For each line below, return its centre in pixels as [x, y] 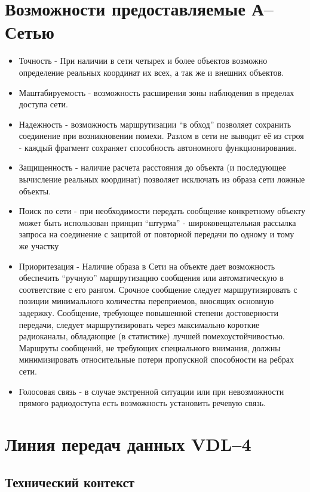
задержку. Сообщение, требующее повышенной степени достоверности [148, 312]
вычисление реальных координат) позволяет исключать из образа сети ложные [162, 179]
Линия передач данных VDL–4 [128, 443]
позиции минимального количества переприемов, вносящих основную [146, 301]
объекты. [35, 191]
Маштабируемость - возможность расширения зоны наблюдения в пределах [156, 92]
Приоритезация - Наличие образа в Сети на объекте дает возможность [147, 266]
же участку [39, 246]
